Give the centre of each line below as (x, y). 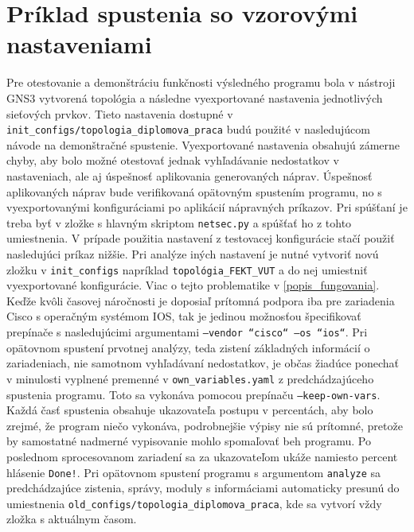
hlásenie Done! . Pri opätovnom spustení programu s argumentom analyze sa (194, 472)
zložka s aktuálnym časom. (72, 519)
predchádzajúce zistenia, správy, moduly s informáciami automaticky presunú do (203, 488)
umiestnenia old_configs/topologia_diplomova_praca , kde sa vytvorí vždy (194, 503)
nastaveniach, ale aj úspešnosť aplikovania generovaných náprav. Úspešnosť (189, 175)
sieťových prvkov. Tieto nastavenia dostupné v (120, 113)
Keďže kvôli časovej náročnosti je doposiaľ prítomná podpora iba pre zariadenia (201, 300)
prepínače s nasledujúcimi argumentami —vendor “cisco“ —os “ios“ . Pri (187, 332)
